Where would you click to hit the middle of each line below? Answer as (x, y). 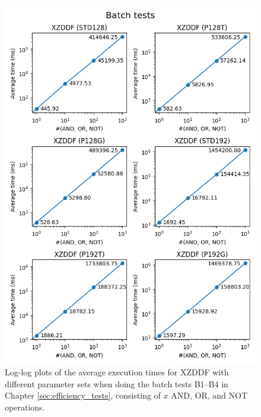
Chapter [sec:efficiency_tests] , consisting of (83, 395)
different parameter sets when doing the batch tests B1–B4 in (117, 383)
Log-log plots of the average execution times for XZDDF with (117, 372)
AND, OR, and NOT (209, 395)
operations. (25, 407)
